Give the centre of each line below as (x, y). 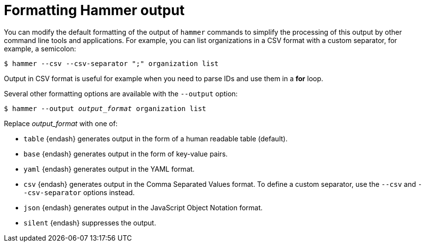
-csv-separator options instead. (79, 192)
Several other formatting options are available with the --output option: (121, 93)
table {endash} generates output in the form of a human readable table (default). (156, 138)
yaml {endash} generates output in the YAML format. (109, 169)
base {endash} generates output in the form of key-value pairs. (126, 154)
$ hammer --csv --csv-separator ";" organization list (111, 63)
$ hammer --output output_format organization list (105, 108)
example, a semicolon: (40, 48)
